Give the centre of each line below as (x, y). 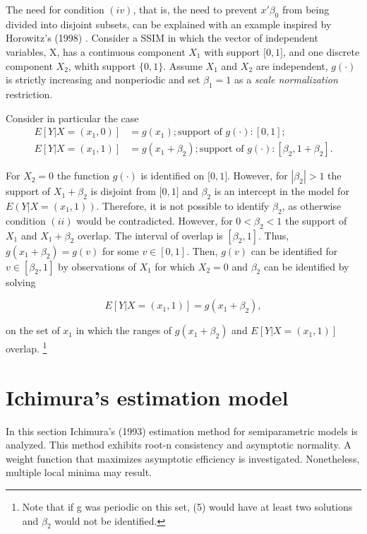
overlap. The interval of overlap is (150, 235)
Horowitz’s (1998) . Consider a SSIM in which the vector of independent (162, 38)
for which (175, 266)
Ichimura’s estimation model (147, 397)
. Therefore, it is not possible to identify (183, 206)
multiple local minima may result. (79, 472)
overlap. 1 (26, 347)
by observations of (97, 266)
